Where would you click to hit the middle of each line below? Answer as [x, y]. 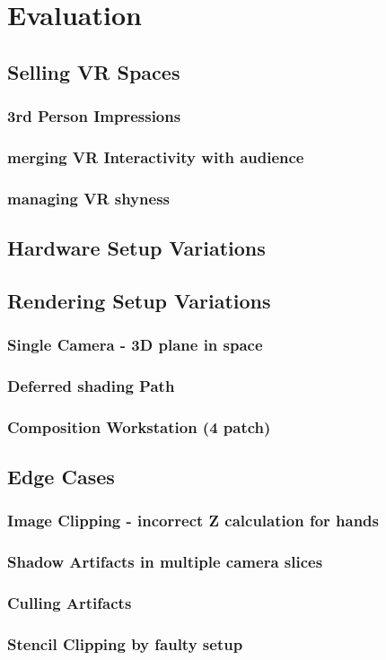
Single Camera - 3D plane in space [135, 345]
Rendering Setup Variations [139, 300]
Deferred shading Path [91, 386]
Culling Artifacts [70, 603]
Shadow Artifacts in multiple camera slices [165, 562]
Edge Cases [61, 477]
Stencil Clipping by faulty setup [125, 644]
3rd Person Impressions [94, 116]
